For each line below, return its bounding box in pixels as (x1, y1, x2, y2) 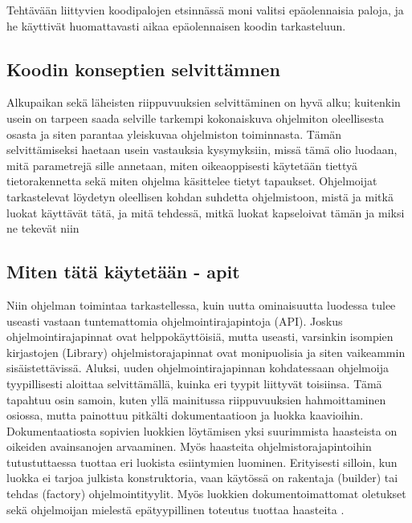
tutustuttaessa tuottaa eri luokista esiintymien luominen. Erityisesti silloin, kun (6, 453, 398, 470)
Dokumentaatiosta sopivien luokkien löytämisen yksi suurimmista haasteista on (6, 422, 398, 439)
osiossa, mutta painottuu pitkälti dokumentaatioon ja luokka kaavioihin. (6, 407, 364, 424)
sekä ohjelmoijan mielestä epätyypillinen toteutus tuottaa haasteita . (6, 501, 345, 517)
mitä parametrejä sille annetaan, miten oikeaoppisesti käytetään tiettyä (6, 156, 358, 173)
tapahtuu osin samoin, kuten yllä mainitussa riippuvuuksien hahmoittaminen (6, 391, 386, 407)
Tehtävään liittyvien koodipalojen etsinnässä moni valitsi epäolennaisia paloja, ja (6, 2, 404, 18)
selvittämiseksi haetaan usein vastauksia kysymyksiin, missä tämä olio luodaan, (6, 141, 398, 158)
